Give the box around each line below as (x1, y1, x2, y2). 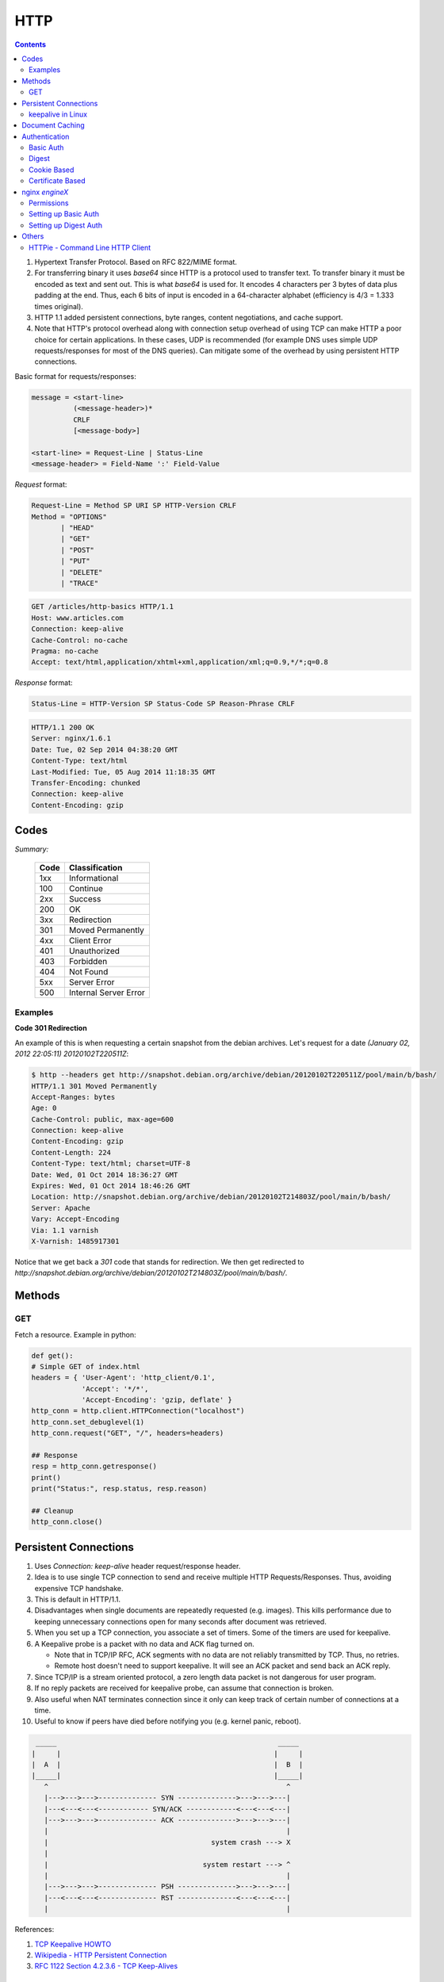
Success (68, 893, 101, 904)
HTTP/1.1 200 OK (31, 722, 95, 732)
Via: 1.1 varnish (31, 1226, 99, 1234)
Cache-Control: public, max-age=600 (31, 1115, 174, 1123)
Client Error (68, 935, 112, 946)
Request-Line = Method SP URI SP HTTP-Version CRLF (31, 501, 237, 511)
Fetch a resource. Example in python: (14, 1330, 136, 1339)
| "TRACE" (60, 579, 99, 587)
